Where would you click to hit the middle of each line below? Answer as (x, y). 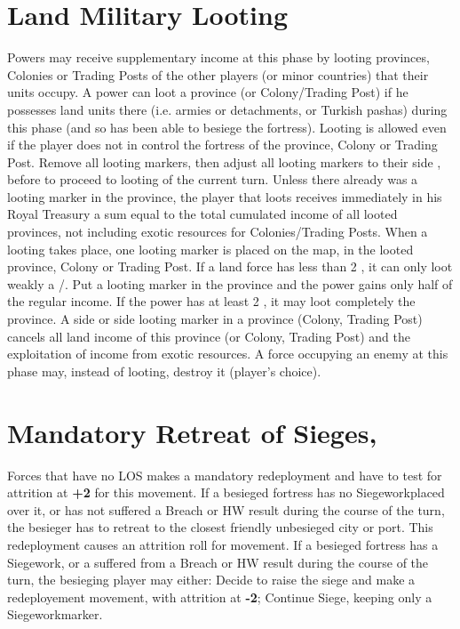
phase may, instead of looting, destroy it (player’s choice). (164, 371)
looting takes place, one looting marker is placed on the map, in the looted (210, 249)
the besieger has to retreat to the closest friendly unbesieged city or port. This (220, 527)
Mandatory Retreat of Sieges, (192, 432)
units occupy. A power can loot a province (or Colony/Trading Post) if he (208, 92)
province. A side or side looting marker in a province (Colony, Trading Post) (215, 319)
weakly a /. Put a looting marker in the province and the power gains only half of (230, 283)
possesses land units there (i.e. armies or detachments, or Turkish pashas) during (227, 109)
